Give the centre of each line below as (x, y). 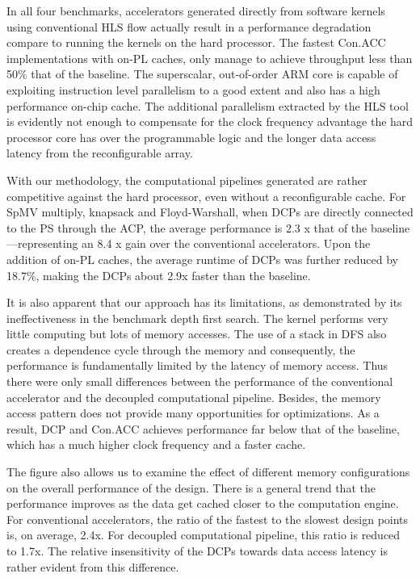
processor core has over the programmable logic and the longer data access (191, 137)
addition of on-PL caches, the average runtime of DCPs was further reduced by (202, 259)
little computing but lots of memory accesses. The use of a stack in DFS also (197, 334)
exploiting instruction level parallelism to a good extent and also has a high (193, 89)
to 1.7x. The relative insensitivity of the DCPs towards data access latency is (197, 551)
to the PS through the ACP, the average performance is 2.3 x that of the (187, 227)
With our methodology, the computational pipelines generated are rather (187, 180)
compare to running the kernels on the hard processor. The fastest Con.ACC (196, 42)
